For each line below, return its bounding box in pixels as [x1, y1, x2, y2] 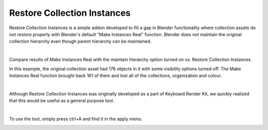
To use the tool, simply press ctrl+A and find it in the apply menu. [9, 116, 142, 122]
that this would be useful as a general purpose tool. [9, 98, 114, 104]
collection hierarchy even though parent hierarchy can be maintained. [9, 39, 152, 44]
